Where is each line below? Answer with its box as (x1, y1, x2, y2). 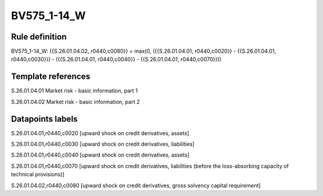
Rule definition (11, 32, 67, 42)
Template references (11, 72, 91, 82)
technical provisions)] (11, 171, 65, 178)
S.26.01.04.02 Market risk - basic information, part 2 (11, 98, 140, 105)
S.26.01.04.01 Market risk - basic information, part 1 (11, 87, 138, 94)
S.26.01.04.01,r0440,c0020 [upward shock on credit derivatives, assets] (11, 129, 190, 137)
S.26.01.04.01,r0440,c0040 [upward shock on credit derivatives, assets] (11, 151, 190, 158)
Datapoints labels (11, 114, 78, 124)
